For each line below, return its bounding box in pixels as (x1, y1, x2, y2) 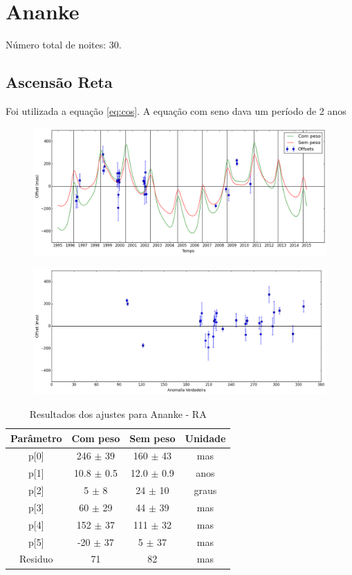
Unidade (185, 430, 226, 445)
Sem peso (129, 430, 176, 445)
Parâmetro (10, 430, 62, 445)
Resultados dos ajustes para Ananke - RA (29, 406, 207, 421)
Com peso (71, 430, 120, 445)
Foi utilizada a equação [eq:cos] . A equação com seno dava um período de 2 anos (6, 103, 346, 118)
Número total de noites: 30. (6, 37, 122, 52)
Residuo (19, 551, 53, 566)
